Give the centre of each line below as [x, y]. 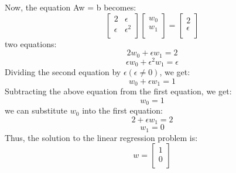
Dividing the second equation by [63, 72]
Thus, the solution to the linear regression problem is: [101, 137]
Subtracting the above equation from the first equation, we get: [118, 91]
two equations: [31, 43]
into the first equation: [122, 110]
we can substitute [36, 110]
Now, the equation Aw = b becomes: [71, 7]
